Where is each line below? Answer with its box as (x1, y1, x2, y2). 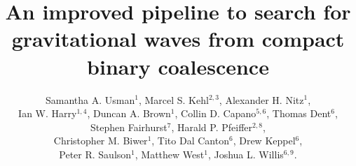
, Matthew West (135, 146, 205, 161)
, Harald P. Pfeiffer (171, 119, 253, 134)
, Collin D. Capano (174, 106, 256, 121)
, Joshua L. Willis (207, 146, 284, 161)
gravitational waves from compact (11, 24, 345, 53)
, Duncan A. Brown (87, 106, 171, 121)
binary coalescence (87, 52, 269, 80)
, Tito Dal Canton (151, 133, 229, 148)
